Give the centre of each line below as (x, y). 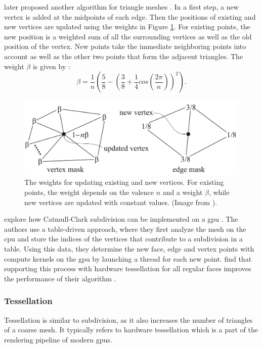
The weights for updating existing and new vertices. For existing (124, 182)
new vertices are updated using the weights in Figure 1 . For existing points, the (127, 27)
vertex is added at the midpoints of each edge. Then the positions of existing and (130, 16)
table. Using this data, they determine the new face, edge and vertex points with (129, 248)
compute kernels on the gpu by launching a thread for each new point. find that (128, 258)
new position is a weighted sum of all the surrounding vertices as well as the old (128, 36)
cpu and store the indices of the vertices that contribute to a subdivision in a (123, 239)
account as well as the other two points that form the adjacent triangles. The (124, 56)
